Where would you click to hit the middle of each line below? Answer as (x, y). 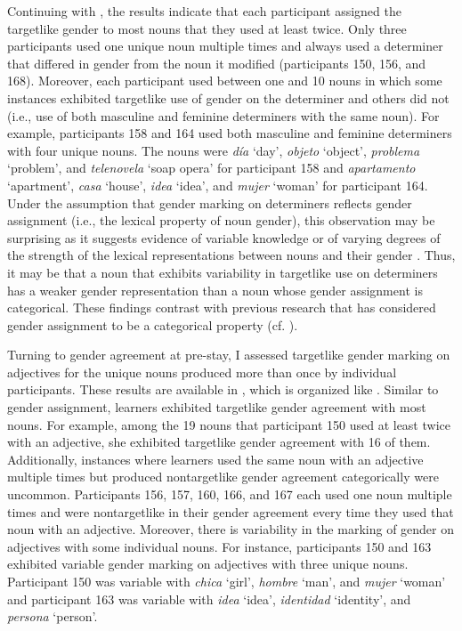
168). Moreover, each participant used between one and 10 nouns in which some (225, 81)
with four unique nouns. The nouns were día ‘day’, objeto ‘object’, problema (214, 150)
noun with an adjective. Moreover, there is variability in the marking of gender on (231, 529)
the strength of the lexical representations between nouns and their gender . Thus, (231, 255)
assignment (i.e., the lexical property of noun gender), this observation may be (221, 220)
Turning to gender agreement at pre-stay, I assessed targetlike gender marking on (229, 355)
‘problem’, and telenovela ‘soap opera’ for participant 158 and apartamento (211, 168)
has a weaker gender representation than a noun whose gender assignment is (215, 290)
